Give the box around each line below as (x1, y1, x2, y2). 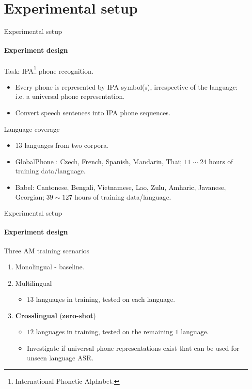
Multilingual (15, 278, 52, 288)
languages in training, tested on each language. (36, 294, 175, 304)
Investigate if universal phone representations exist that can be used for (27, 343, 239, 353)
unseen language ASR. (27, 352, 94, 362)
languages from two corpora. (24, 140, 109, 150)
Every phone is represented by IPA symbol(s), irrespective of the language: (15, 81, 238, 92)
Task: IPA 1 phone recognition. (4, 64, 94, 76)
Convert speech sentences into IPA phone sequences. (15, 107, 171, 117)
